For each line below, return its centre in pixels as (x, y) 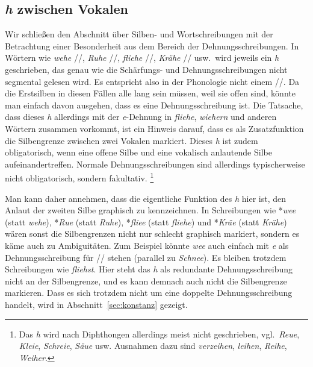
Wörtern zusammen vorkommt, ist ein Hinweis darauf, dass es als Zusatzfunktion (154, 128)
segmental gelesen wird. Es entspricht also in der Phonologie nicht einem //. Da (152, 81)
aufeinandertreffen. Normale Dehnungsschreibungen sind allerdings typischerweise (155, 164)
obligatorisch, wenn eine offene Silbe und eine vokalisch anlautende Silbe (138, 152)
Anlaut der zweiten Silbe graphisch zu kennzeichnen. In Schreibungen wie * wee (150, 210)
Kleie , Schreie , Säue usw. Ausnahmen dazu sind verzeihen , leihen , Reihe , (153, 346)
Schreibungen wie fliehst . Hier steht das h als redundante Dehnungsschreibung (149, 269)
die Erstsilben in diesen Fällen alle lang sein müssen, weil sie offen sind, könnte (150, 93)
